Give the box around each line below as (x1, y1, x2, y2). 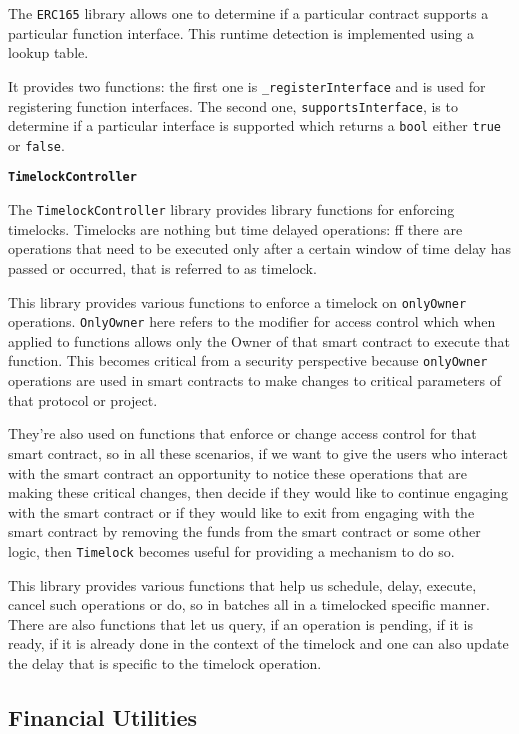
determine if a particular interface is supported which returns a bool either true (8, 115, 502, 136)
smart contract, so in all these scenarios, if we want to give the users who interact (8, 442, 508, 463)
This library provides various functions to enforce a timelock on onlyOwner (8, 291, 467, 312)
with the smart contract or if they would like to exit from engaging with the (8, 501, 475, 522)
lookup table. (8, 42, 89, 63)
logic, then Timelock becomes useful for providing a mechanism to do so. (8, 540, 455, 561)
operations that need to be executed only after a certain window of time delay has (8, 238, 512, 259)
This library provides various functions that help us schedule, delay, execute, (8, 574, 477, 595)
